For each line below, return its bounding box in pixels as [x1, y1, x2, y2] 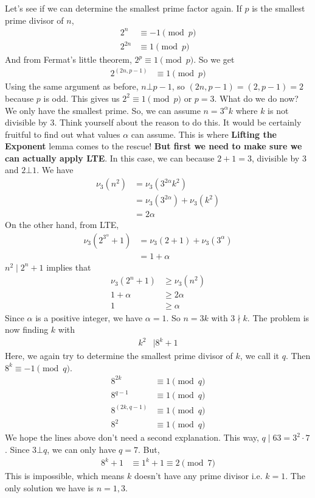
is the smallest [252, 2, 305, 14]
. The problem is [247, 311, 310, 324]
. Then [285, 349, 311, 362]
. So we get [193, 53, 235, 66]
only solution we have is [5, 481, 94, 494]
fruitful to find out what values [5, 127, 120, 140]
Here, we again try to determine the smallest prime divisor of [5, 349, 233, 362]
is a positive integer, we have [35, 311, 143, 324]
